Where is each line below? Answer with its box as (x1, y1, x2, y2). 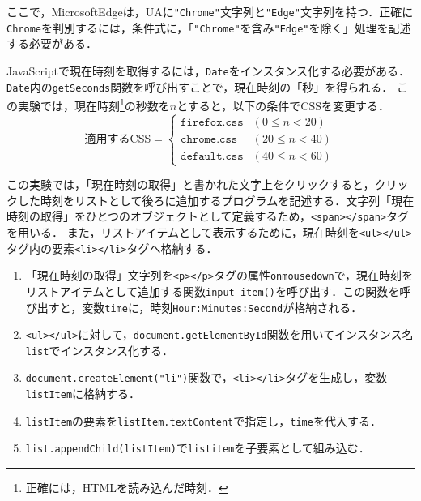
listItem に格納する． (25, 385, 141, 402)
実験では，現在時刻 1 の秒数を (17, 95, 170, 113)
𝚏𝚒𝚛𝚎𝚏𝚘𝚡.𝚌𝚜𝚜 (181, 116, 244, 128)
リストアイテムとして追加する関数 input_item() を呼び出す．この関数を (25, 282, 400, 299)
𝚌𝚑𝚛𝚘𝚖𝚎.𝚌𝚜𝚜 (181, 133, 238, 145)
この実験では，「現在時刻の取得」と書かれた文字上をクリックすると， (6, 176, 375, 193)
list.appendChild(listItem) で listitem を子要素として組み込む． (25, 439, 370, 456)
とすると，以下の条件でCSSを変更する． (176, 96, 389, 113)
